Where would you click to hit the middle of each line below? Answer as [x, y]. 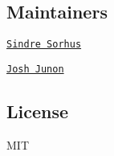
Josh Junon [35, 69]
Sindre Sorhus [44, 45]
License [38, 111]
